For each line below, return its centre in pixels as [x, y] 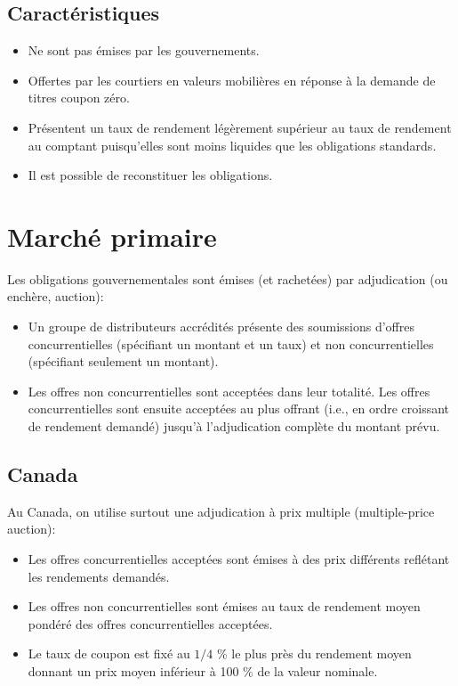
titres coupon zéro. [79, 98]
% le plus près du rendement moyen [314, 653]
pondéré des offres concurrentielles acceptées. [150, 623]
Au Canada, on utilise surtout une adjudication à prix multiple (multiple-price [221, 511]
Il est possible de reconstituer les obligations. [150, 175]
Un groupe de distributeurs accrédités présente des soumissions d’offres [221, 327]
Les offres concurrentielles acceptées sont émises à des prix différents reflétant [239, 559]
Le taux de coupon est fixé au [109, 653]
